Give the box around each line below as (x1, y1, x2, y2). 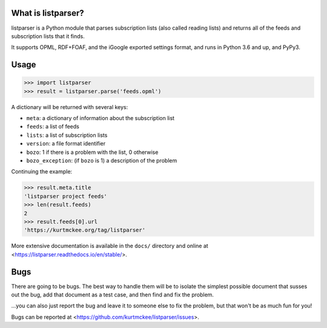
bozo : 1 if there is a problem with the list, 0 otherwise (26, 149, 159, 156)
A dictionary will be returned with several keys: (11, 103, 128, 110)
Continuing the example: (11, 168, 73, 175)
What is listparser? (11, 8, 84, 18)
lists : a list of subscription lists (26, 131, 108, 139)
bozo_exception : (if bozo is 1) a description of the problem (26, 157, 177, 164)
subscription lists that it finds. (11, 32, 85, 39)
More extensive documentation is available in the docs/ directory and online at (11, 243, 208, 250)
